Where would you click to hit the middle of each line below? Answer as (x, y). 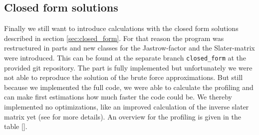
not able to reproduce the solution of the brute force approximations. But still (124, 77)
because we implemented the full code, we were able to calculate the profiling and (129, 87)
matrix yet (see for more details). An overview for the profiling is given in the (123, 116)
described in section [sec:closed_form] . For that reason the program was (114, 38)
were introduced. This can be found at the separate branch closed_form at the (125, 57)
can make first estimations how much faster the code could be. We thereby (118, 97)
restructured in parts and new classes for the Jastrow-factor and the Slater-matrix (129, 48)
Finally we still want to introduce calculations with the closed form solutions (121, 28)
